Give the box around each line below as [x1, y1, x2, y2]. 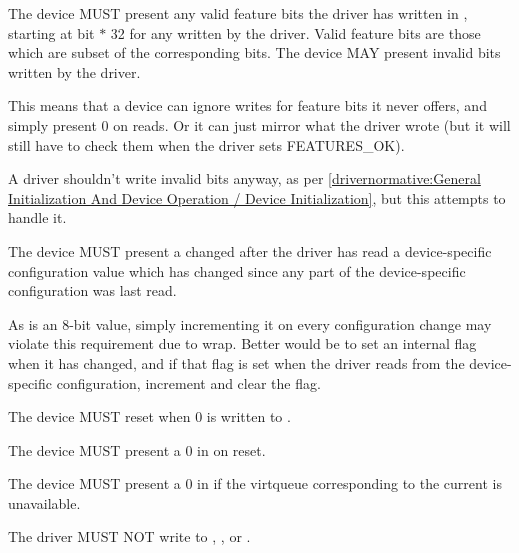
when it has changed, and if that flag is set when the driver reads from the [8, 352, 465, 373]
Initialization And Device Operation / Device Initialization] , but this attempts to [8, 187, 506, 208]
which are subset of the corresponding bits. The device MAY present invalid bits [8, 42, 501, 63]
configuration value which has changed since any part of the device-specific [8, 260, 466, 281]
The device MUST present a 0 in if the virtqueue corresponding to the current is [8, 473, 502, 494]
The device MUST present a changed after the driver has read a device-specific [8, 240, 492, 261]
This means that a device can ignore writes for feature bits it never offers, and [8, 95, 487, 116]
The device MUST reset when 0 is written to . [8, 406, 291, 427]
